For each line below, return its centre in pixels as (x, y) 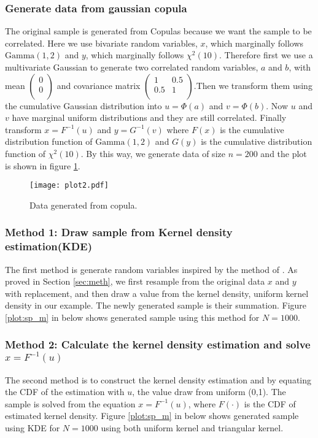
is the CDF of (270, 403)
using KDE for (33, 427)
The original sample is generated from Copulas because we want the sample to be (158, 31)
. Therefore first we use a (266, 55)
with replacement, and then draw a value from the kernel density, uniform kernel (157, 293)
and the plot (284, 153)
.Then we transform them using (253, 85)
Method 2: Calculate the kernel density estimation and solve (158, 344)
